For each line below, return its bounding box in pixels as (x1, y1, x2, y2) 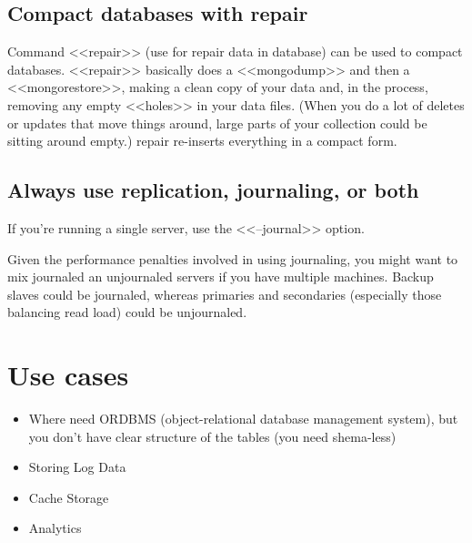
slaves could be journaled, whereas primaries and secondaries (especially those (7, 284, 442, 303)
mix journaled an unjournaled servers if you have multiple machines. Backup (7, 267, 434, 286)
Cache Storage (28, 487, 109, 507)
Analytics (28, 518, 82, 538)
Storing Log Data (28, 457, 126, 476)
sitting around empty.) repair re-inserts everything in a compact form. (7, 131, 397, 150)
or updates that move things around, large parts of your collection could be (7, 113, 427, 132)
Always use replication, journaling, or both (7, 176, 419, 204)
